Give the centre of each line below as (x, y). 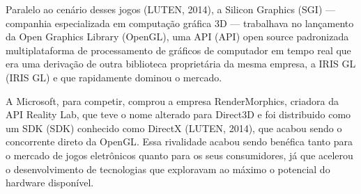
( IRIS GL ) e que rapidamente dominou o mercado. (114, 77)
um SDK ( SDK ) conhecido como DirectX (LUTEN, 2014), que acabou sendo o (174, 128)
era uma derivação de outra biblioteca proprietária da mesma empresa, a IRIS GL (181, 64)
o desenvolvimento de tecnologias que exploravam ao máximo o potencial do (168, 169)
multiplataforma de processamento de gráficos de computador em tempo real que (178, 50)
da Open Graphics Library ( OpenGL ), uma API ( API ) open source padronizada (177, 37)
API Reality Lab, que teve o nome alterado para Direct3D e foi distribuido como (178, 114)
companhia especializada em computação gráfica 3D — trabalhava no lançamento (180, 23)
